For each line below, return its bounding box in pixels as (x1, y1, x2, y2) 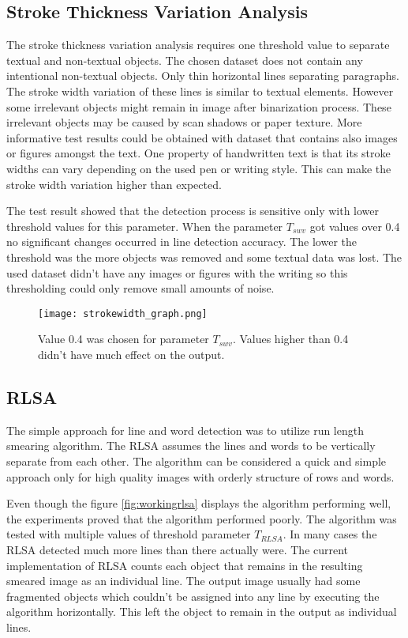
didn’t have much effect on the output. (38, 345, 225, 362)
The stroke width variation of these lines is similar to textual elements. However (6, 82, 394, 99)
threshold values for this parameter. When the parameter (6, 217, 283, 234)
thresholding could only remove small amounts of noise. (6, 280, 275, 296)
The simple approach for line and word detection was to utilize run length (6, 421, 364, 438)
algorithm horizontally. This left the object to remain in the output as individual (6, 603, 397, 620)
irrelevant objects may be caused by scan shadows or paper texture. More (6, 114, 362, 130)
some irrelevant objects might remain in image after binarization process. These (6, 98, 391, 115)
